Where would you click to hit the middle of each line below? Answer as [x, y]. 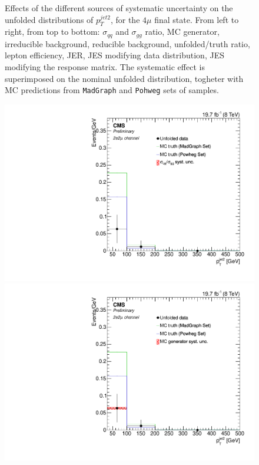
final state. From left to [197, 19]
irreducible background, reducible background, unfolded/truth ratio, [127, 43]
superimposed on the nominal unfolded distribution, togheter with [124, 78]
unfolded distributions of [49, 19]
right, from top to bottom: [52, 32]
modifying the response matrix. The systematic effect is [105, 67]
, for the [125, 19]
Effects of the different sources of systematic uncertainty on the [119, 8]
